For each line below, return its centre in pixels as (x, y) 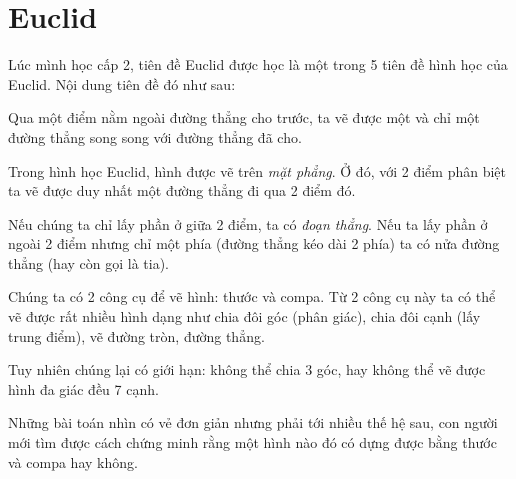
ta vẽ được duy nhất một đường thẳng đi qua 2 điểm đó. (182, 190)
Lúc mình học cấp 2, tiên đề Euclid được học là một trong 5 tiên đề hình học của (258, 64)
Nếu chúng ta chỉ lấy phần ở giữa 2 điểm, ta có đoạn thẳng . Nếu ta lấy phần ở (248, 223)
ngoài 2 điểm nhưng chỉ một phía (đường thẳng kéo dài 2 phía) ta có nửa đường (254, 243)
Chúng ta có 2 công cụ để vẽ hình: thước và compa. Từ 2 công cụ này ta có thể (252, 296)
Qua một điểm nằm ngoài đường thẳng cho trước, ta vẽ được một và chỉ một (244, 117)
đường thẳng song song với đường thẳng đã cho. (155, 136)
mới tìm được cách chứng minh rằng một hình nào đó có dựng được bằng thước (252, 442)
